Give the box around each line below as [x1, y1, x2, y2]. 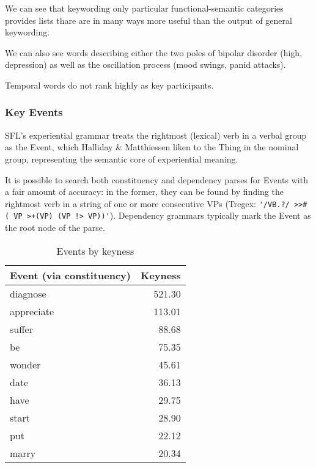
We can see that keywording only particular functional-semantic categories [5, 2, 284, 14]
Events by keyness [56, 243, 134, 258]
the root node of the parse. [5, 221, 105, 234]
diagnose [10, 286, 46, 301]
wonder [10, 357, 41, 371]
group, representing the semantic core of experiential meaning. [5, 152, 238, 165]
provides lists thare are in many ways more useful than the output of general [5, 13, 292, 26]
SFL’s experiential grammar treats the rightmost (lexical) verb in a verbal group [5, 128, 307, 141]
